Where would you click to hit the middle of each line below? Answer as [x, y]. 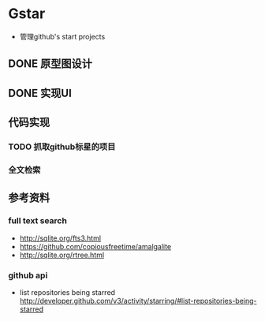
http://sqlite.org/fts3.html [60, 238]
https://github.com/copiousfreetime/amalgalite [95, 246]
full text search [37, 221]
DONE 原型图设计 [50, 64]
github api [28, 275]
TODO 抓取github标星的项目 [62, 147]
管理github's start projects [62, 36]
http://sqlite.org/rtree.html [62, 255]
